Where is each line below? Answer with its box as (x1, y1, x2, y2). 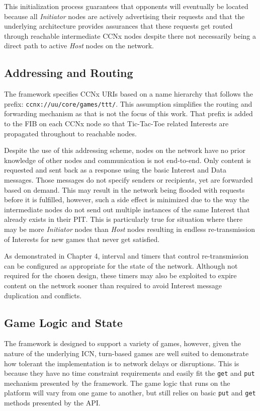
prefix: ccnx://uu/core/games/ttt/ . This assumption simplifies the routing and (4, 98, 252, 109)
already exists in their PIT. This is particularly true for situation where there (4, 214, 243, 224)
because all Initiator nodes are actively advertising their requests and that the (4, 11, 245, 21)
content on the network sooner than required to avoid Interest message (4, 280, 222, 290)
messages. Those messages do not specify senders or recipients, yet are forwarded (4, 174, 253, 185)
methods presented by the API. (4, 397, 101, 407)
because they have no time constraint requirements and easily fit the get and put (4, 368, 255, 378)
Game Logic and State (4, 314, 123, 330)
